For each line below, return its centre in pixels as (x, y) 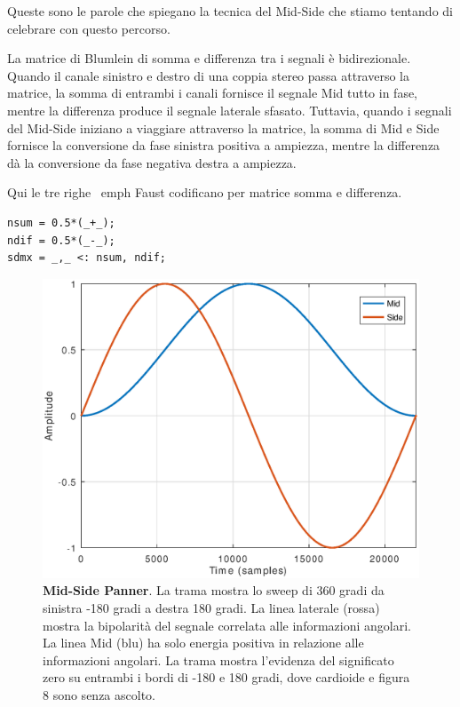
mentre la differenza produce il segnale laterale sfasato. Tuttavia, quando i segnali (230, 110)
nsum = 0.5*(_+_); (61, 222)
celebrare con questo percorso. (89, 28)
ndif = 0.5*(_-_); (61, 240)
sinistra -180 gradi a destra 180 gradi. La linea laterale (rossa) (211, 607)
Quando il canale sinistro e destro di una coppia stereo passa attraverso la (208, 75)
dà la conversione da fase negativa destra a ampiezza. (152, 162)
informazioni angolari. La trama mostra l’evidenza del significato (218, 659)
